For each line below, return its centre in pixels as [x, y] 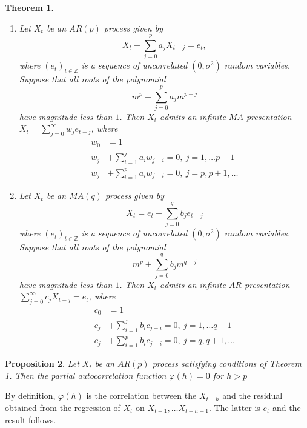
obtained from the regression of [63, 407]
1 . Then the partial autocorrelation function [86, 375]
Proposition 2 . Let [42, 363]
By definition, [30, 396]
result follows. [31, 420]
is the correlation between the [141, 396]
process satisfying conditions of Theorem [227, 363]
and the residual [253, 396]
